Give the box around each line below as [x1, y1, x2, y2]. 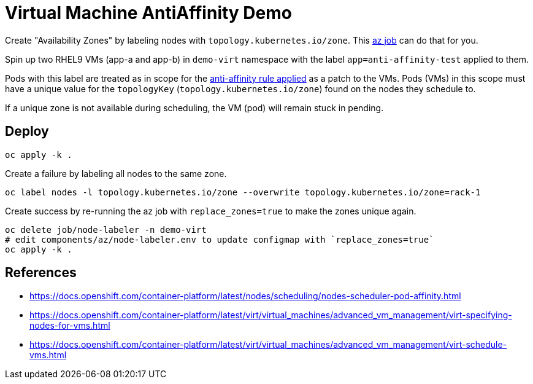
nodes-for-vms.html [29, 320, 110, 331]
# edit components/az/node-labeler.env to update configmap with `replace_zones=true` [5, 234, 434, 245]
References [5, 265, 77, 281]
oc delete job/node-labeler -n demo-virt [5, 224, 207, 235]
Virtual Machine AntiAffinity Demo [5, 2, 292, 23]
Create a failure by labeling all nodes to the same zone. [5, 168, 227, 179]
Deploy [5, 123, 49, 139]
